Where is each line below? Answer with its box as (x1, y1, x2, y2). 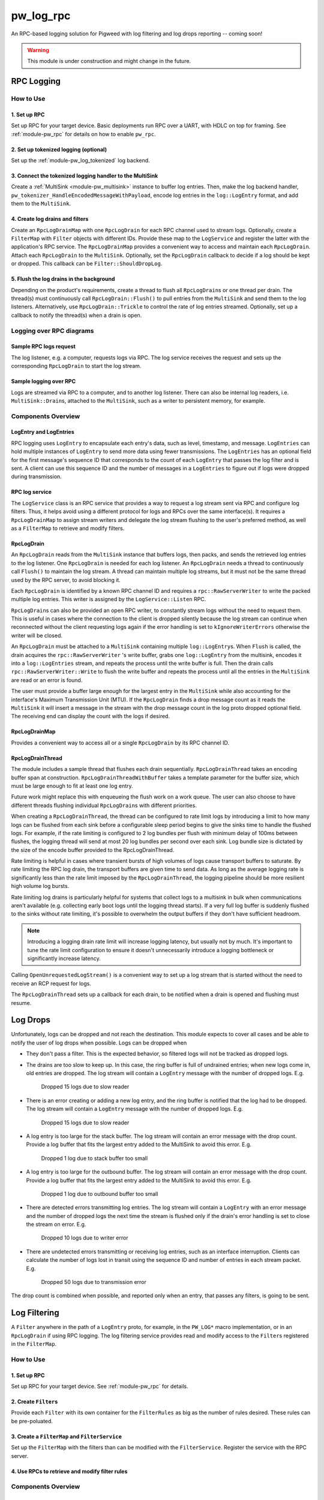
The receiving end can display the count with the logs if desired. (11, 713, 170, 720)
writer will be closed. (11, 632, 63, 639)
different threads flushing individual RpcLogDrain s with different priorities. (11, 802, 197, 809)
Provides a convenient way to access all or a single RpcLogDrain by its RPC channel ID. (11, 739, 230, 746)
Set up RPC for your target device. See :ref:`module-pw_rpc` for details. (11, 1383, 188, 1390)
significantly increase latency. (27, 955, 101, 962)
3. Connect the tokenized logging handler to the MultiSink (11, 172, 158, 179)
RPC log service (11, 488, 52, 496)
